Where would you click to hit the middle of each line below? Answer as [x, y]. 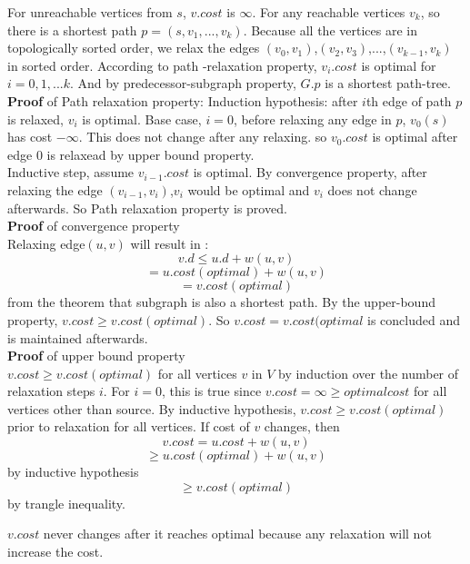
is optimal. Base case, [142, 119]
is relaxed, [35, 119]
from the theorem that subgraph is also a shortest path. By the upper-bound [221, 302]
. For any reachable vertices [329, 12]
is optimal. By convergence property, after [310, 172]
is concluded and [413, 319]
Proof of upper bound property [96, 356]
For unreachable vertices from [90, 12]
